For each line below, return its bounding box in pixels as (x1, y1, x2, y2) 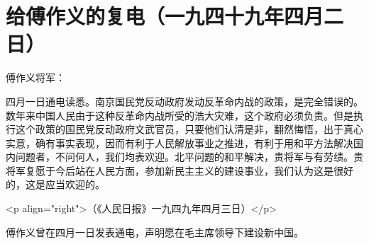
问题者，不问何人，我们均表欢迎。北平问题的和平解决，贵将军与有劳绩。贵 (15, 149, 363, 164)
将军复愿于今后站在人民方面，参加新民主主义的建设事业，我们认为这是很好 (6, 163, 353, 178)
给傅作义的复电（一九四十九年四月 (6, 1, 324, 30)
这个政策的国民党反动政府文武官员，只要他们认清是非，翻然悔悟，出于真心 (15, 122, 363, 136)
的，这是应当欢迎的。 (6, 177, 105, 192)
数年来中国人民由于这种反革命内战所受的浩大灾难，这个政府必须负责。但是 (6, 108, 353, 122)
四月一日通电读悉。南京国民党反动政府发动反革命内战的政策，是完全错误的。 (6, 93, 363, 108)
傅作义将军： (6, 70, 65, 85)
